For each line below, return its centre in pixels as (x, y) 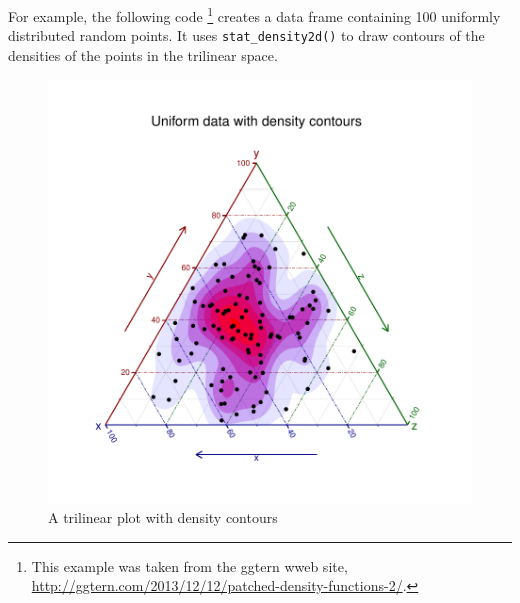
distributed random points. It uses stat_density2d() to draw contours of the (246, 35)
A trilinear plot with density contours (163, 517)
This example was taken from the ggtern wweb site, (189, 565)
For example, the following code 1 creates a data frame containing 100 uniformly (254, 14)
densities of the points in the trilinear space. (143, 54)
